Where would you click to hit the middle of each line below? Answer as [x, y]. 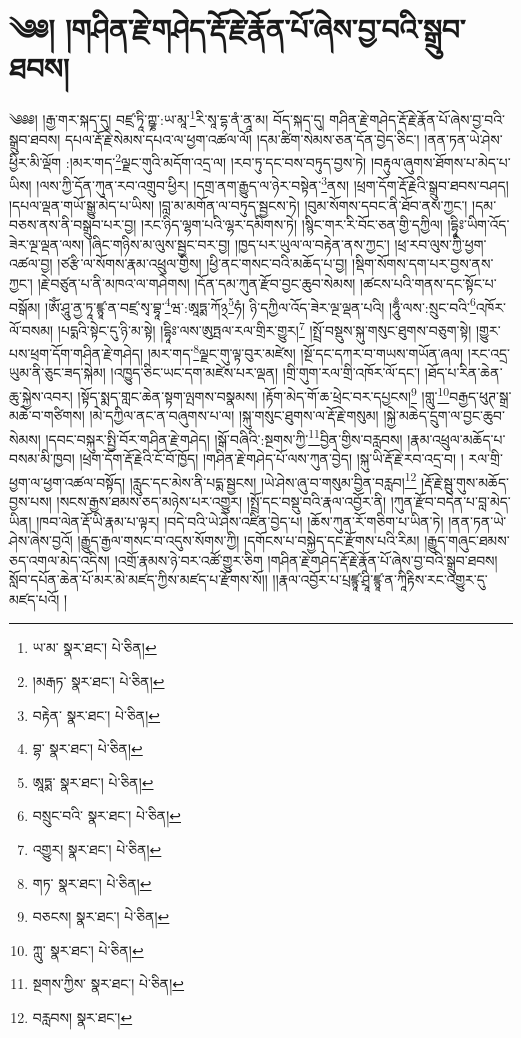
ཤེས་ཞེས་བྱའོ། [41, 540]
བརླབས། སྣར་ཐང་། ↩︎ [82, 1017]
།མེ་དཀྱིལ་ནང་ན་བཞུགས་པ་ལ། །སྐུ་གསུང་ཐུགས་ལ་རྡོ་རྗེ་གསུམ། [234, 415]
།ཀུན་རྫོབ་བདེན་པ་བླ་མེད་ [450, 500]
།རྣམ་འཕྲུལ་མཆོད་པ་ [456, 438]
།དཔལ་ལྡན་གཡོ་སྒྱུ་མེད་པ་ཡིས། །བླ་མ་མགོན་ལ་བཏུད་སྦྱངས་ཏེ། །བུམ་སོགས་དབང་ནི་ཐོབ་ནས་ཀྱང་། [238, 204]
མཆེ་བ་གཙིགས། [47, 415]
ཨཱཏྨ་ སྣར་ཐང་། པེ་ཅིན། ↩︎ [93, 781]
